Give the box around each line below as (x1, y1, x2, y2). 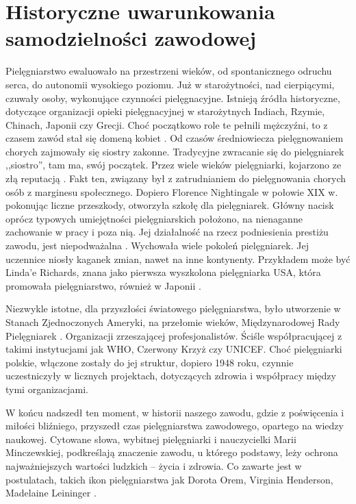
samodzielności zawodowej (5, 24, 257, 52)
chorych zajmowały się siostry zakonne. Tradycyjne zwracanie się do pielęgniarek (5, 144, 344, 158)
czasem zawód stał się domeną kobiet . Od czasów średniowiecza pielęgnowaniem (5, 131, 344, 145)
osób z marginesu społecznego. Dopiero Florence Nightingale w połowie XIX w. (5, 184, 338, 199)
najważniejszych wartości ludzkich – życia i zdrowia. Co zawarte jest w (5, 458, 302, 473)
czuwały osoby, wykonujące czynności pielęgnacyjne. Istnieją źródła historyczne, (5, 90, 340, 105)
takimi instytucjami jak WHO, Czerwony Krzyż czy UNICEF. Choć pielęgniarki (5, 342, 342, 356)
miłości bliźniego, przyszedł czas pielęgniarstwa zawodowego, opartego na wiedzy (5, 418, 344, 433)
